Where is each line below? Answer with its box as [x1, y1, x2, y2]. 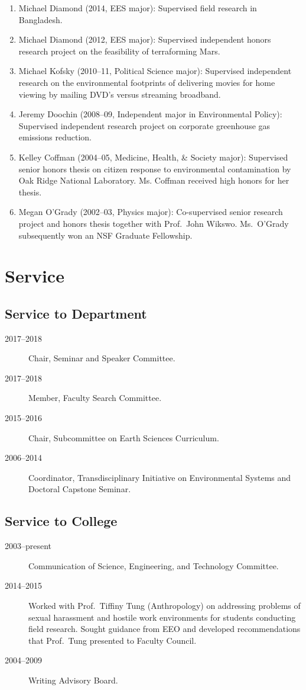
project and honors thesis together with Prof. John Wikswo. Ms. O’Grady [18, 217, 289, 229]
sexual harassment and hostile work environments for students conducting [28, 611, 296, 623]
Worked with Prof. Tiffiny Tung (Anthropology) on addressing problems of [28, 599, 301, 611]
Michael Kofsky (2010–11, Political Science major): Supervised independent [18, 65, 292, 77]
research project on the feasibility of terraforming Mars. [18, 44, 220, 57]
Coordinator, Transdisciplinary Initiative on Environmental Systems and [28, 471, 291, 483]
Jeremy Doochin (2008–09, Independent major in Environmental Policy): [18, 108, 282, 120]
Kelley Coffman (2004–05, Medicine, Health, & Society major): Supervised [18, 150, 288, 163]
